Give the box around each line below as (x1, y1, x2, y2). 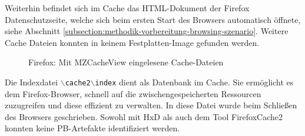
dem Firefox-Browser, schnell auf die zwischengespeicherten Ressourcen (5, 87, 261, 99)
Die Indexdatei (5, 75, 58, 88)
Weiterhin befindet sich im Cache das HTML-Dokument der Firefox (5, 2, 250, 14)
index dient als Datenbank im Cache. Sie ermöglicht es (95, 75, 294, 88)
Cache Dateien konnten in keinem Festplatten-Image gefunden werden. (5, 36, 260, 48)
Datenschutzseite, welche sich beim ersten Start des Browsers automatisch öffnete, (5, 13, 301, 25)
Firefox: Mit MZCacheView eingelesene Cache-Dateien (28, 56, 224, 68)
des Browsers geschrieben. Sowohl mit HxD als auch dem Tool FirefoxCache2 (5, 110, 283, 122)
